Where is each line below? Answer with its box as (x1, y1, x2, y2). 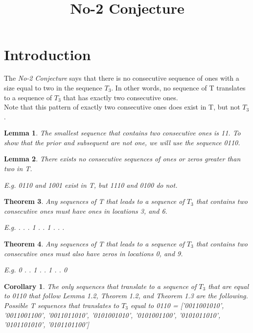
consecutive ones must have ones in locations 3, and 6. (4, 205, 167, 216)
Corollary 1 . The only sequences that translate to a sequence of (4, 281, 197, 291)
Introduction (4, 44, 91, 65)
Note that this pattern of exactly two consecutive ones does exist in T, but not (4, 102, 240, 112)
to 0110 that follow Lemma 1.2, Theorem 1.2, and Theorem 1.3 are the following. (4, 290, 248, 301)
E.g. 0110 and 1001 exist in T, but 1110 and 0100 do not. (4, 179, 178, 190)
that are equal (208, 281, 249, 291)
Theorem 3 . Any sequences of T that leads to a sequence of (4, 196, 184, 206)
